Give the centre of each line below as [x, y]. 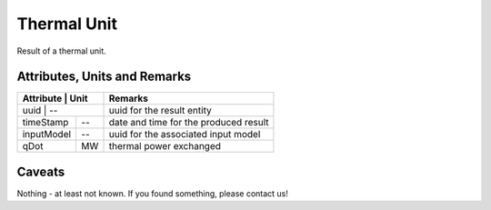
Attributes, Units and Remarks [104, 77]
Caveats [41, 171]
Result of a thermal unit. [61, 51]
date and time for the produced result [189, 123]
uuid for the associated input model [185, 135]
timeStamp [45, 123]
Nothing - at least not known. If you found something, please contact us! [152, 193]
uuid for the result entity [160, 111]
